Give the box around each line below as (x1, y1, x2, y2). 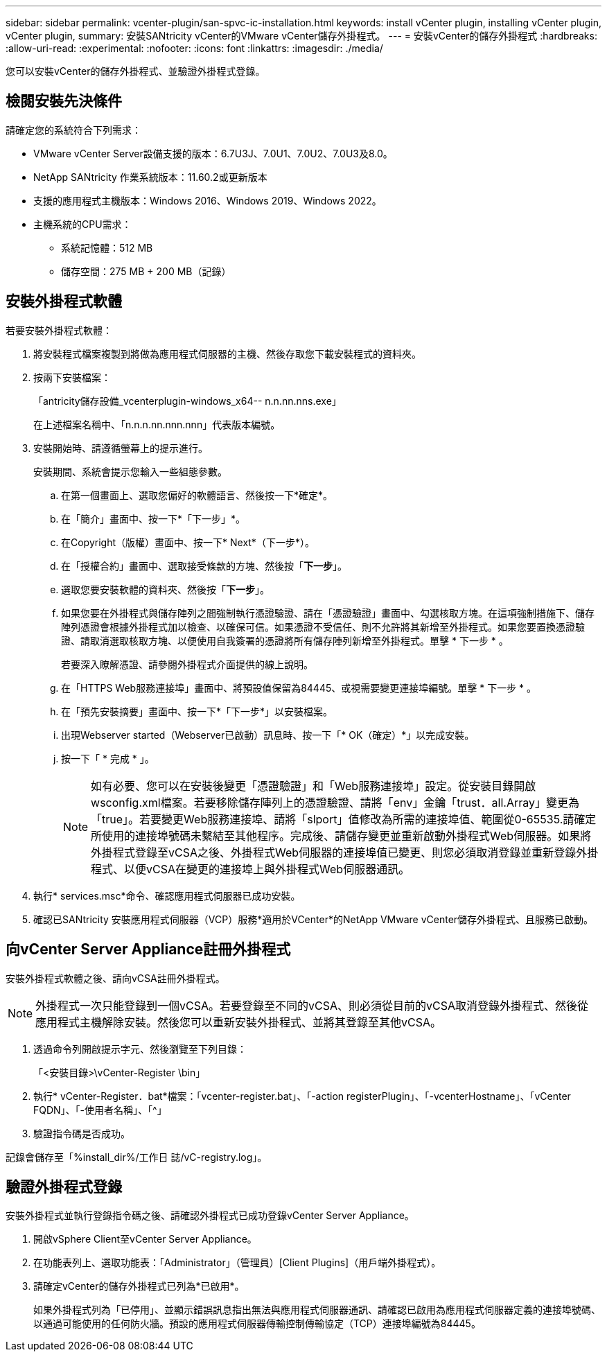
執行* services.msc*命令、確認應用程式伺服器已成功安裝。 (33, 889, 301, 902)
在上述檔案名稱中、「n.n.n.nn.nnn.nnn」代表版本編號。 (33, 418, 281, 430)
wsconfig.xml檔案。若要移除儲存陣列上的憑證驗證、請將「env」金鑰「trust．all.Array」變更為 (91, 795, 579, 809)
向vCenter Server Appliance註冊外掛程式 (6, 940, 291, 958)
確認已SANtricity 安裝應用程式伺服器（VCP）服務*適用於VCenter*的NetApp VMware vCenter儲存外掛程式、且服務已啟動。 (33, 913, 594, 925)
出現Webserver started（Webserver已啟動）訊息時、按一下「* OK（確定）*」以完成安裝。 (61, 728, 475, 741)
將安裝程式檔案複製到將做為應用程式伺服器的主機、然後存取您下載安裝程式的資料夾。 (33, 347, 421, 360)
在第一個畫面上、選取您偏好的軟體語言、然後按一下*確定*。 (61, 489, 333, 501)
